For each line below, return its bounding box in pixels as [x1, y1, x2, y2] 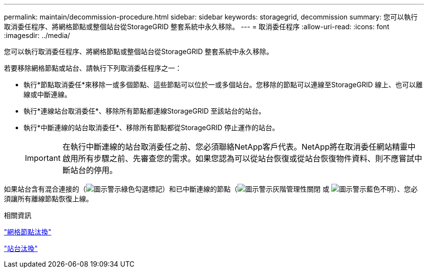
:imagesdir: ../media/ [4, 31, 70, 39]
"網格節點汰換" [4, 228, 52, 236]
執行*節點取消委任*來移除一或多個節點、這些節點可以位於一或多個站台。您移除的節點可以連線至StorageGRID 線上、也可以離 [23, 80, 423, 89]
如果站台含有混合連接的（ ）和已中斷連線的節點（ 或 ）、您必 [4, 185, 418, 193]
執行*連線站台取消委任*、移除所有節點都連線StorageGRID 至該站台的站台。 [23, 107, 265, 115]
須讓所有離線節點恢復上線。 [4, 194, 93, 203]
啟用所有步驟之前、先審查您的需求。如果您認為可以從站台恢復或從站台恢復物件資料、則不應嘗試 [62, 154, 414, 163]
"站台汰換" [4, 244, 38, 253]
